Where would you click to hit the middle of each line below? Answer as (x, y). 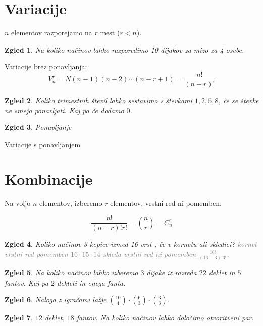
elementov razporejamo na (52, 33)
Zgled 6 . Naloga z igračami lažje (56, 299)
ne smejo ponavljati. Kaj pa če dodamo (64, 110)
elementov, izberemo (71, 203)
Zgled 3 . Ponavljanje (38, 127)
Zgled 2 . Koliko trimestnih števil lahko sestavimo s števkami (98, 100)
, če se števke (239, 100)
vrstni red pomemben (36, 253)
